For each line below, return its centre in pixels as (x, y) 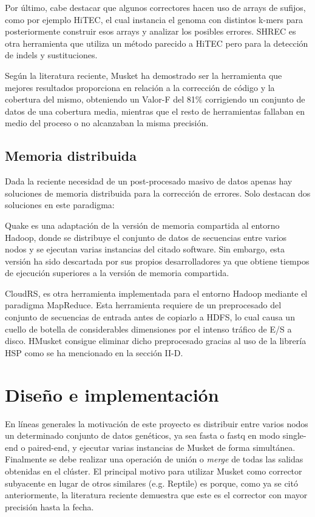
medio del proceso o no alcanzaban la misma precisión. (107, 123)
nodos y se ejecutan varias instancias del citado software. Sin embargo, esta (145, 249)
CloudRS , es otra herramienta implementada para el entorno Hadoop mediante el (156, 293)
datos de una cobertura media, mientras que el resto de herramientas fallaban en (155, 111)
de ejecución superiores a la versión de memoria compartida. (117, 273)
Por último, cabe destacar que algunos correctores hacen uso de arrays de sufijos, (155, 7)
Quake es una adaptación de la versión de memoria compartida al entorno (142, 225)
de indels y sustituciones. (51, 55)
